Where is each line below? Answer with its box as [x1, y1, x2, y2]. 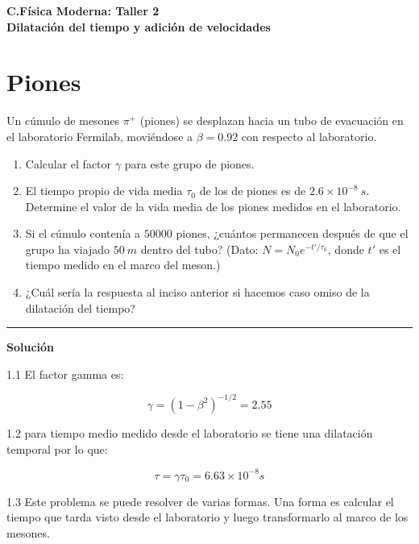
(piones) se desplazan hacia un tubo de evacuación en [139, 112, 404, 129]
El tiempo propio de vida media [25, 182, 183, 199]
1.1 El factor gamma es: [6, 365, 124, 382]
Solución [6, 338, 55, 355]
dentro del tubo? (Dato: [140, 240, 259, 257]
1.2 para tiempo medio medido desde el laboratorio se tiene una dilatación [6, 424, 373, 441]
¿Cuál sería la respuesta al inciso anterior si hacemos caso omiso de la [25, 284, 370, 301]
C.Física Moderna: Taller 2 [6, 2, 160, 19]
